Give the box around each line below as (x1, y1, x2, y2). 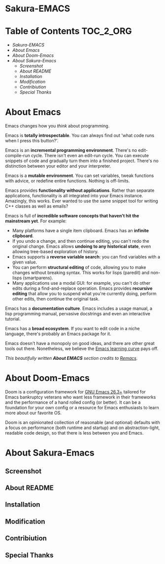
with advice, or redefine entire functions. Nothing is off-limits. (5, 178, 130, 184)
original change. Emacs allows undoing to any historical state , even (12, 243, 151, 250)
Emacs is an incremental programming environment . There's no (5, 147, 137, 153)
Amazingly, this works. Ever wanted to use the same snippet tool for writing (5, 198, 159, 204)
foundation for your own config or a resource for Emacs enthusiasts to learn (5, 405, 159, 410)
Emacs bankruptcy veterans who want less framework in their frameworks (5, 394, 156, 400)
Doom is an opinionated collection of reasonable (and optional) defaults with (5, 420, 160, 425)
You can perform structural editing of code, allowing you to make (12, 264, 146, 270)
